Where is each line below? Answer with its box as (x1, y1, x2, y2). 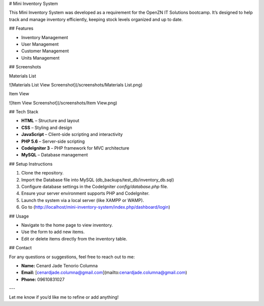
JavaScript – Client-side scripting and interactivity (21, 131, 123, 137)
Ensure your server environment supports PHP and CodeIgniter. (21, 191, 150, 197)
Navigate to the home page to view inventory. (21, 222, 113, 228)
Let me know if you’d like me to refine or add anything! (9, 294, 119, 300)
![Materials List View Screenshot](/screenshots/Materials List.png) (9, 82, 143, 87)
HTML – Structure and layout (21, 118, 80, 124)
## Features (9, 25, 34, 31)
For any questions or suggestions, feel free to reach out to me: (9, 254, 135, 260)
